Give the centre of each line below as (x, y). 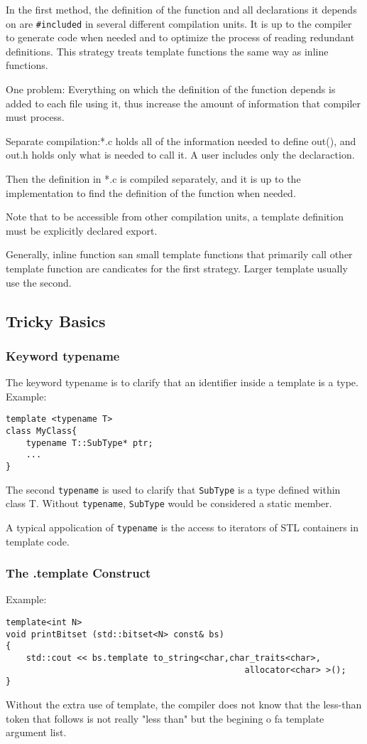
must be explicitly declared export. (82, 230)
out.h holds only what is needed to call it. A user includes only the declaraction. (180, 155)
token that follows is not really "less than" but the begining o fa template (165, 718)
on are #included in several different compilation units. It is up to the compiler (179, 23)
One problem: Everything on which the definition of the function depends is (171, 89)
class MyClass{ (42, 431)
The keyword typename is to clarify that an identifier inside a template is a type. (182, 382)
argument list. (36, 732)
